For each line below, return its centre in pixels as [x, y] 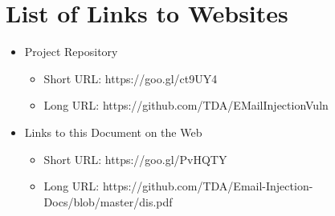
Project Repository [71, 52]
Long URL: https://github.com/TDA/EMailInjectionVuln [186, 105]
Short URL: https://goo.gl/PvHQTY [135, 159]
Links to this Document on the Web [113, 132]
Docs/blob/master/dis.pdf [108, 201]
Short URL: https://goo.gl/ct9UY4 [131, 78]
